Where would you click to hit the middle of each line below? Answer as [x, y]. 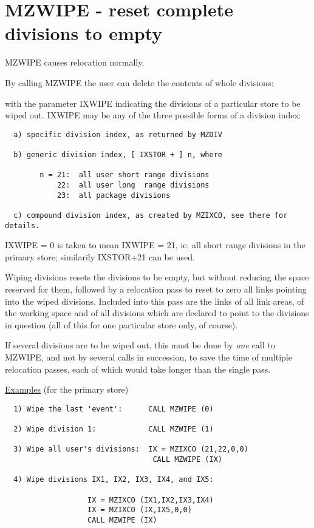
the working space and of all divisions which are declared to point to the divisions [157, 313]
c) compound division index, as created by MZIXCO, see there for [151, 215]
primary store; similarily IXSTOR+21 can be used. [100, 256]
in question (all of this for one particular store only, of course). [121, 324]
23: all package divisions [114, 195]
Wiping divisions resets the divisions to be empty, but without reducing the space [157, 277]
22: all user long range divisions [133, 185]
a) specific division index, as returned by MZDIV [118, 134]
